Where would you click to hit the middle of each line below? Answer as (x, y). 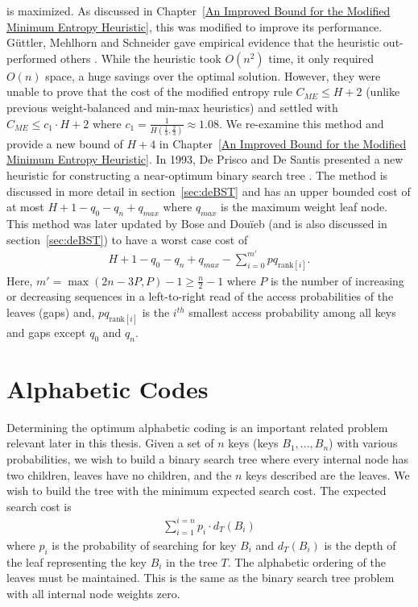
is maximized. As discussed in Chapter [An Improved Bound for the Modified (199, 10)
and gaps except (46, 332)
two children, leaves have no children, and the (119, 474)
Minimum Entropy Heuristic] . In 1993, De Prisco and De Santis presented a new (205, 159)
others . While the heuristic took (141, 58)
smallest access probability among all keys (292, 312)
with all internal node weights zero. (93, 593)
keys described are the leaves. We (328, 474)
